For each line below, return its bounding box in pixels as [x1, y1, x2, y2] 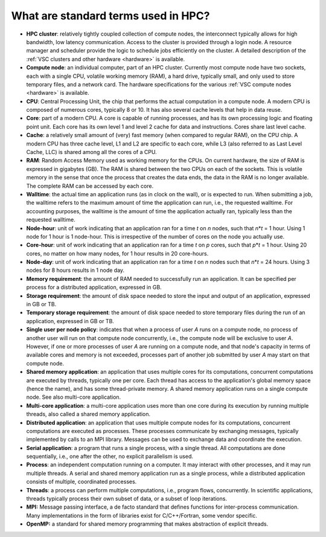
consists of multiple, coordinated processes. [26, 478, 137, 486]
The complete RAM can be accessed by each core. [26, 182, 154, 190]
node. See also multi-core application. [26, 393, 121, 401]
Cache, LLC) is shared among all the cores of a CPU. [26, 149, 157, 156]
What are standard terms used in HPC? [11, 9, 210, 22]
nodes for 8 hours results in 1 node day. [26, 266, 125, 274]
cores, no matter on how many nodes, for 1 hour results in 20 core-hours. [26, 249, 209, 257]
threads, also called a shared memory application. [26, 411, 151, 418]
